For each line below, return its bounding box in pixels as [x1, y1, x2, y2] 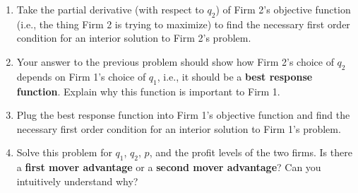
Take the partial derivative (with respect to [16, 2, 204, 16]
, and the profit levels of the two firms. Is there [149, 145, 352, 160]
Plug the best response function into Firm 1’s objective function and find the [16, 107, 350, 122]
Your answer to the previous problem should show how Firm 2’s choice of [16, 54, 334, 69]
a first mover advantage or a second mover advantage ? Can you [16, 160, 321, 175]
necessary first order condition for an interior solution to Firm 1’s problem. [16, 121, 341, 136]
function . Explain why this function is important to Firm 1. [16, 83, 280, 98]
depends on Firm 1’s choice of [16, 69, 146, 83]
